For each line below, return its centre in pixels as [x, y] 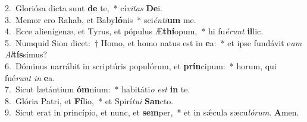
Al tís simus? [26, 54]
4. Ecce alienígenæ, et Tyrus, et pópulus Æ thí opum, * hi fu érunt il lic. [134, 31]
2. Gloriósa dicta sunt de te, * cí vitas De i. [84, 8]
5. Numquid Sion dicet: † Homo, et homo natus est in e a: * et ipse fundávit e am [153, 42]
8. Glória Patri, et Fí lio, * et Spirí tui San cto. [89, 100]
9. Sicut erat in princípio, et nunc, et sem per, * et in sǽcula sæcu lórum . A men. [152, 112]
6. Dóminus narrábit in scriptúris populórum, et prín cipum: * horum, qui [141, 65]
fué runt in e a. [30, 77]
